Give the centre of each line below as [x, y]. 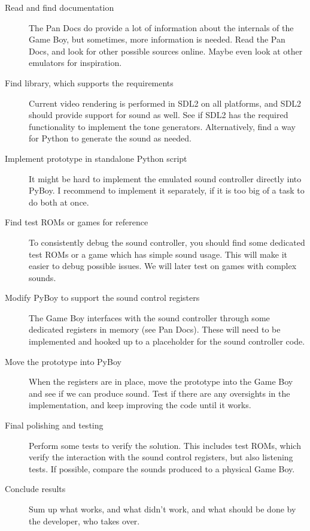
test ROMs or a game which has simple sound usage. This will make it [158, 254]
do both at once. [59, 202]
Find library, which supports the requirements [89, 82]
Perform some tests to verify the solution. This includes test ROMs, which [165, 445]
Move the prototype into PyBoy [63, 361]
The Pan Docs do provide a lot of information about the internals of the [161, 27]
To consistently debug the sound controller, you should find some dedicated [167, 242]
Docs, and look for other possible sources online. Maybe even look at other [166, 51]
